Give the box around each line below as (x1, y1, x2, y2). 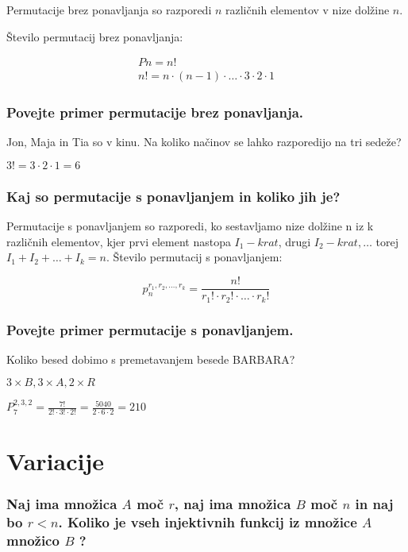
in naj (355, 494, 394, 514)
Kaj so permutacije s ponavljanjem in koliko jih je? (6, 186, 341, 206)
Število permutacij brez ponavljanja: (6, 28, 183, 44)
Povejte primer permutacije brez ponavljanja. (6, 102, 304, 122)
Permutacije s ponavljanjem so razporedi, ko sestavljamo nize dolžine (6, 218, 342, 234)
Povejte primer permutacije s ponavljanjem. (6, 319, 294, 339)
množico (6, 531, 60, 550)
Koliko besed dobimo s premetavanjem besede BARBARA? (6, 350, 295, 367)
